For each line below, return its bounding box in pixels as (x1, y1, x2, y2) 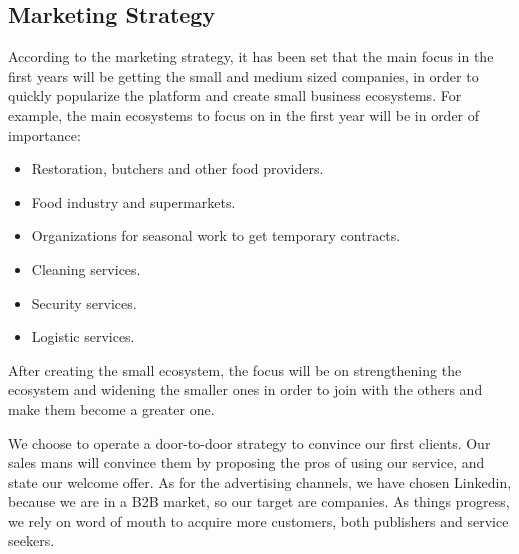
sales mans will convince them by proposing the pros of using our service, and (8, 452, 485, 473)
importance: (8, 124, 81, 145)
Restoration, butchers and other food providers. (31, 158, 324, 179)
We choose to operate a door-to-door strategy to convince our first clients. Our (8, 432, 491, 453)
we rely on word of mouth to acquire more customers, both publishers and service (8, 510, 509, 531)
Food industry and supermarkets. (31, 191, 236, 212)
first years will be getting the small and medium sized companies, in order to (8, 65, 479, 86)
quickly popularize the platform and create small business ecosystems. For (8, 85, 462, 106)
